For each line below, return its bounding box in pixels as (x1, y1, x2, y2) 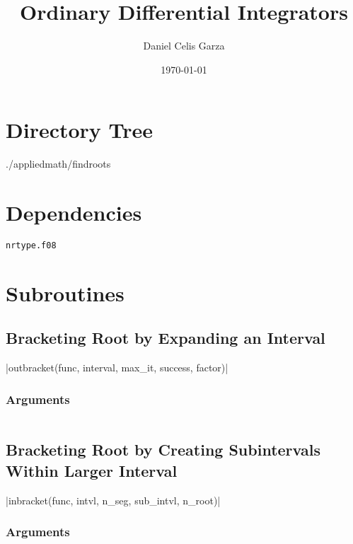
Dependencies (6, 198, 142, 227)
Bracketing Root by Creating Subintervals (6, 439, 320, 461)
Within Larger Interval (6, 459, 178, 481)
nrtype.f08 (6, 240, 57, 250)
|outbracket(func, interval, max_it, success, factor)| (6, 360, 228, 375)
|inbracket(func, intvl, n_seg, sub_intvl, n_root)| (6, 492, 221, 507)
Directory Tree (6, 115, 154, 144)
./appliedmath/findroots (6, 156, 111, 171)
